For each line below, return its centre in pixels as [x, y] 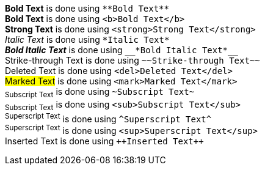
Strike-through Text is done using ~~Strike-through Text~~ [132, 60]
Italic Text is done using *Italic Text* [87, 39]
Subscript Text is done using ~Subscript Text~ [100, 93]
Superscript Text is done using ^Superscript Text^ [108, 118]
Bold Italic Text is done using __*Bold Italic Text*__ [122, 50]
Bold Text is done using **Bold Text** [87, 8]
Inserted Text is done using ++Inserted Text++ [104, 141]
